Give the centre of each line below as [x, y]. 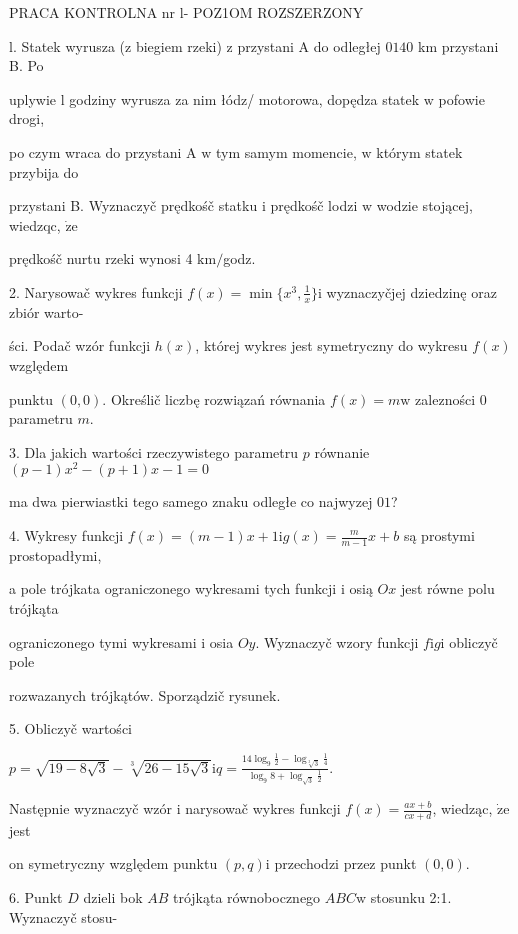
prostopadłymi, [55, 554]
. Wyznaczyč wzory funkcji [337, 641]
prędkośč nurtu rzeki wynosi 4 [101, 258]
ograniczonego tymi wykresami [103, 641]
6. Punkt [36, 897]
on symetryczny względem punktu [113, 863]
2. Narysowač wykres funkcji [96, 291]
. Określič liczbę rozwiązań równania [214, 398]
